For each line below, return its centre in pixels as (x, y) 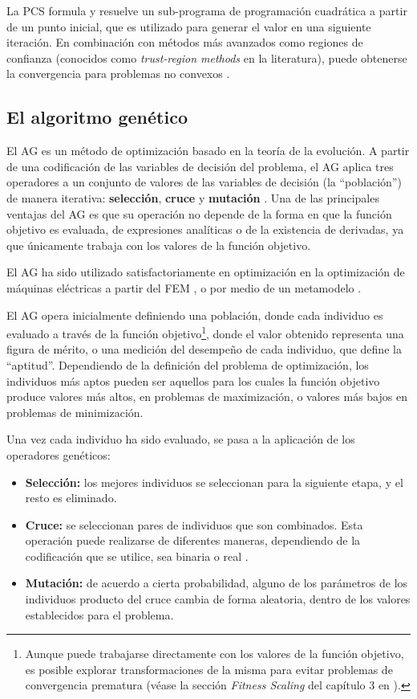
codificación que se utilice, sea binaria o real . (137, 556)
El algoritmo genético (97, 117)
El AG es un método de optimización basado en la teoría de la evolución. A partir (208, 151)
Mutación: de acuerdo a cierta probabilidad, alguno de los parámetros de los (217, 583)
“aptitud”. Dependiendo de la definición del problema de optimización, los (188, 364)
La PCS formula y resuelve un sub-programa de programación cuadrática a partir (207, 10)
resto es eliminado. (71, 498)
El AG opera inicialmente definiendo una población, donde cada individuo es (195, 315)
